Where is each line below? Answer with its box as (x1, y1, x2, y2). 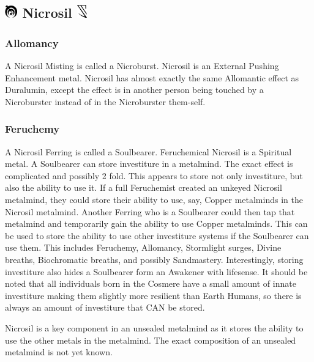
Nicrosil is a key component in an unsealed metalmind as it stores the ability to (5, 321, 304, 334)
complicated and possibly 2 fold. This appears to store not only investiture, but (5, 169, 303, 182)
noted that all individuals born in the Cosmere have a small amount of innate (5, 277, 296, 290)
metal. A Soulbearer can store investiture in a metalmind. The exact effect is (5, 157, 293, 170)
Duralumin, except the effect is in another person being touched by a (5, 83, 264, 96)
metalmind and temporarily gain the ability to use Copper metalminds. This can (5, 217, 308, 230)
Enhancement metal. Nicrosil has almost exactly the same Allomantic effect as (5, 71, 299, 84)
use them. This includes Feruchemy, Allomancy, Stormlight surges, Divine (5, 241, 282, 254)
